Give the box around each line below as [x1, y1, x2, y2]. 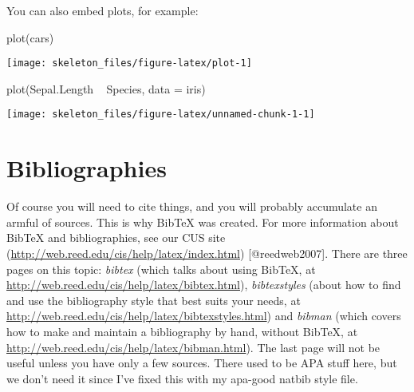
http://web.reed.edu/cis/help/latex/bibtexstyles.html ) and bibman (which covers [6, 307, 401, 324]
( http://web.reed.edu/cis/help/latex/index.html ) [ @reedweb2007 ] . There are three [6, 245, 408, 261]
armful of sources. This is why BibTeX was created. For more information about [6, 213, 399, 230]
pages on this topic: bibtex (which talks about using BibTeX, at [6, 260, 316, 277]
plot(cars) [6, 29, 54, 46]
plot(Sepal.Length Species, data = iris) [6, 80, 206, 97]
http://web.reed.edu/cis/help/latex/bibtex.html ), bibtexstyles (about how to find [6, 276, 401, 293]
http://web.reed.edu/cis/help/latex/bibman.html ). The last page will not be [6, 339, 380, 355]
